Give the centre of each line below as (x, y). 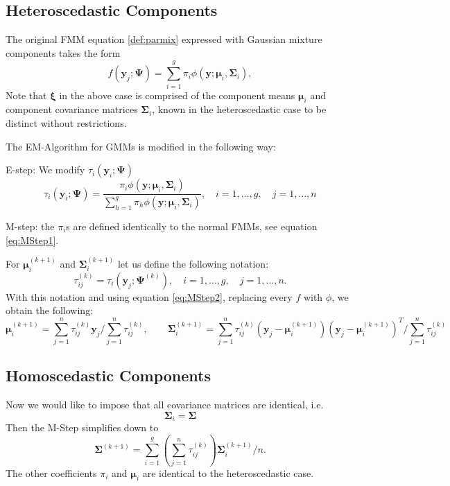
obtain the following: (50, 310)
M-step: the (30, 226)
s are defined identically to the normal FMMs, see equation (192, 226)
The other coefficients (51, 472)
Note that (26, 95)
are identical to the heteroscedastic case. (228, 472)
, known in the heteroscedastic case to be (239, 109)
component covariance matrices (72, 109)
